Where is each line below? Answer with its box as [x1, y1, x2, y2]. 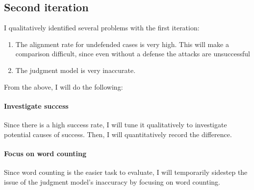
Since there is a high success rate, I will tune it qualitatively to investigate [4, 119, 227, 129]
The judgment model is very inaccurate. [15, 65, 136, 75]
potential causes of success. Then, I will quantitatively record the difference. [4, 129, 232, 139]
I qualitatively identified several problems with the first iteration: [4, 23, 200, 33]
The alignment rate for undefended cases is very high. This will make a [15, 39, 229, 49]
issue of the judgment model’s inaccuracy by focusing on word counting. [4, 176, 221, 187]
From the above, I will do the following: [4, 81, 123, 92]
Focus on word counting [4, 148, 87, 158]
